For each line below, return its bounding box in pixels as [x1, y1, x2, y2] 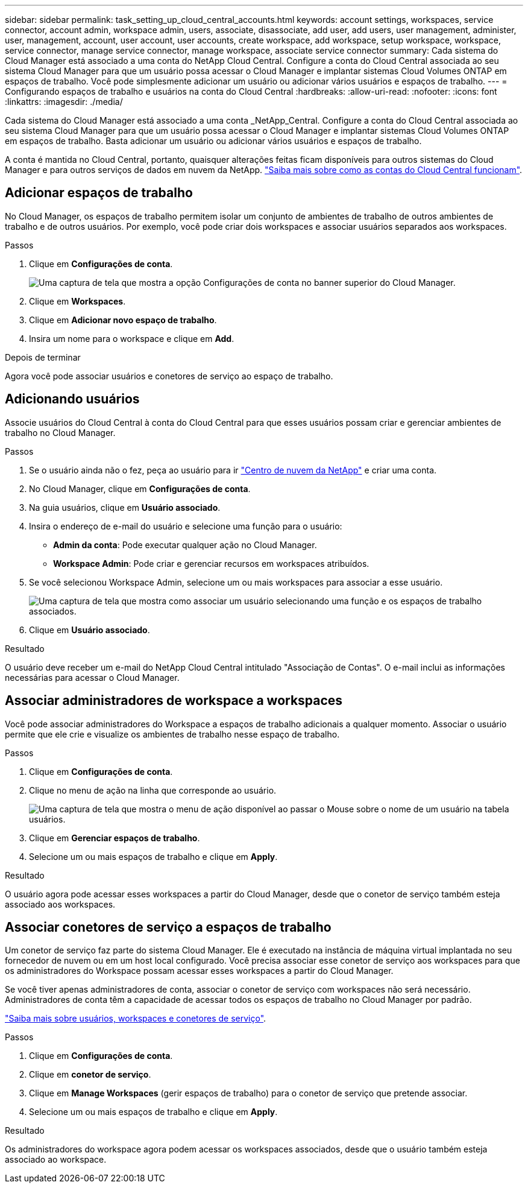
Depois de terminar [5, 352, 81, 362]
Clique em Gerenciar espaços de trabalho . [29, 832, 200, 843]
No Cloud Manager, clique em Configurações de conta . [29, 483, 251, 494]
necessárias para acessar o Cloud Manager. [5, 672, 180, 683]
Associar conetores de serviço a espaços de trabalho [5, 919, 332, 935]
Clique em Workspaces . [29, 295, 126, 306]
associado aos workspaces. [5, 899, 116, 909]
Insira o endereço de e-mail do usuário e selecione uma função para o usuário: [29, 520, 342, 531]
